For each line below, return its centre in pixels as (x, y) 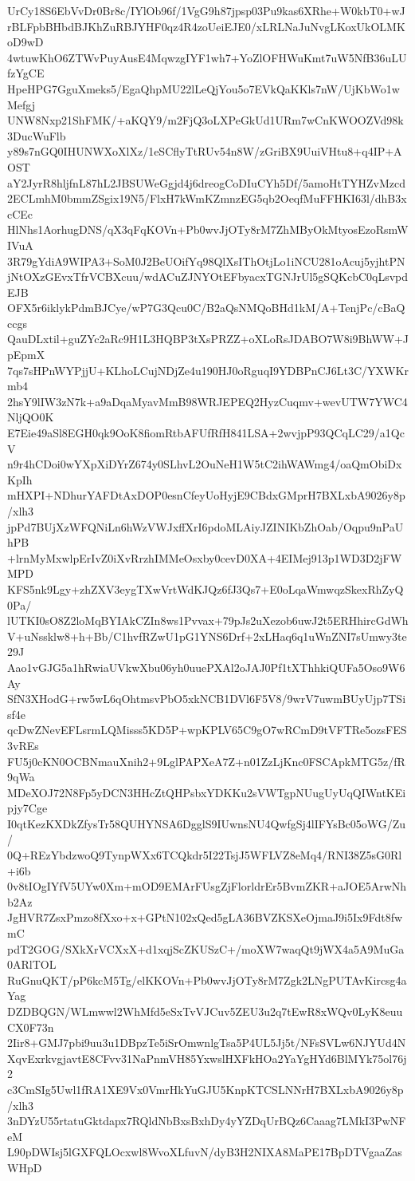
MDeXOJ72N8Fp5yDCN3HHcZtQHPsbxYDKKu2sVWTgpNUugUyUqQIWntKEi (207, 792)
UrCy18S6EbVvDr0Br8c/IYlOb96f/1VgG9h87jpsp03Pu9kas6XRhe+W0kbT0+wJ (206, 10)
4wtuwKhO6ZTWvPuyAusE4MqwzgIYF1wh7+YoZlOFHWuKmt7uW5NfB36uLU (207, 57)
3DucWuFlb (37, 135)
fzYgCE (26, 73)
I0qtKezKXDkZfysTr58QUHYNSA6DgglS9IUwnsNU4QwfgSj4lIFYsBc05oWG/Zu (207, 823)
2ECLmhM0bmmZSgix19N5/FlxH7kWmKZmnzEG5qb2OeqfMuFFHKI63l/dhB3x (207, 198)
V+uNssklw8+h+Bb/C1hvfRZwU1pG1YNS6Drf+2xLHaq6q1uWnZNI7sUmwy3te (207, 636)
